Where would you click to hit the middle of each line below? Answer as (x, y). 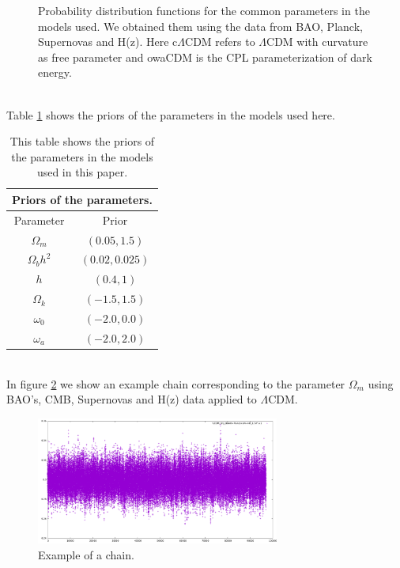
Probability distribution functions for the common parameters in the (204, 10)
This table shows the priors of (82, 141)
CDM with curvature (317, 42)
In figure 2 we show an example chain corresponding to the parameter (176, 383)
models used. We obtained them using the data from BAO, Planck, (200, 26)
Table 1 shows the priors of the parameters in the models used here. (171, 114)
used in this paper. (82, 172)
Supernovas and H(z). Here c (108, 42)
